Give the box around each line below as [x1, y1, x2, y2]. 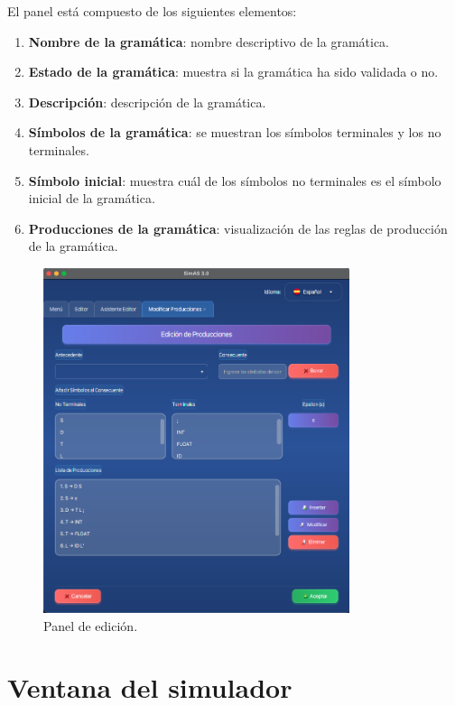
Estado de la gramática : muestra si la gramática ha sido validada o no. [28, 62, 439, 81]
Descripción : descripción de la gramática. [28, 92, 266, 111]
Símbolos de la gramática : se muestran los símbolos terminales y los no [28, 123, 441, 142]
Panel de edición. [43, 616, 138, 635]
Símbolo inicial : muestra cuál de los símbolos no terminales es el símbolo [28, 171, 441, 190]
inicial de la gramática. [28, 189, 155, 208]
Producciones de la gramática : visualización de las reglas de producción [28, 218, 448, 237]
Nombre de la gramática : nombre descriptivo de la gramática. [28, 32, 389, 51]
